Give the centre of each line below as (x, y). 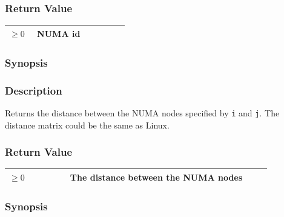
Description (34, 90)
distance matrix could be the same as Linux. (87, 125)
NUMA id (59, 33)
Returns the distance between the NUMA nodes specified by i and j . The (142, 112)
